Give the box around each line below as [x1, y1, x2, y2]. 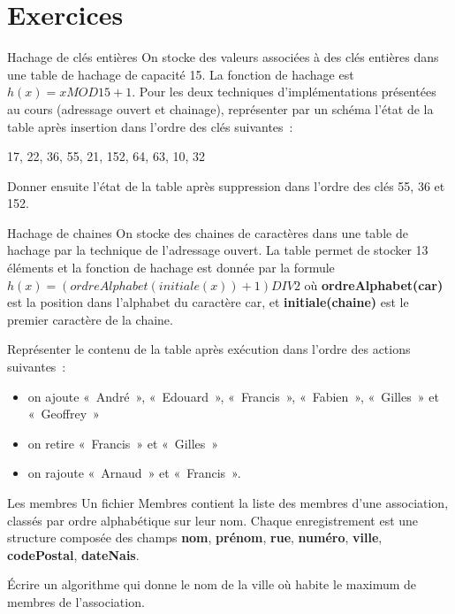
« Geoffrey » [27, 404, 100, 423]
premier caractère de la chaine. [7, 310, 173, 328]
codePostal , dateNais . [7, 545, 140, 564]
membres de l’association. [7, 592, 145, 610]
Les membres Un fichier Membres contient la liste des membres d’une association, [7, 494, 449, 511]
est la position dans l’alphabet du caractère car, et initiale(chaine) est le [7, 293, 409, 311]
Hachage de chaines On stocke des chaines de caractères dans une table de [7, 223, 408, 242]
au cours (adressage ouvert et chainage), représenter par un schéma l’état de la [7, 99, 434, 118]
